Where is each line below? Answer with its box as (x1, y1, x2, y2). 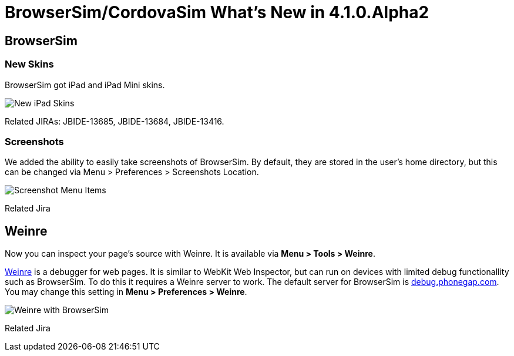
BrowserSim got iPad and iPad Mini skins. (5, 79, 165, 90)
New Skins (5, 58, 54, 70)
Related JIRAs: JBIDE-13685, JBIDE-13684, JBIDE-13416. (5, 116, 224, 126)
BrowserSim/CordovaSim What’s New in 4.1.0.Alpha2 (5, 2, 429, 22)
